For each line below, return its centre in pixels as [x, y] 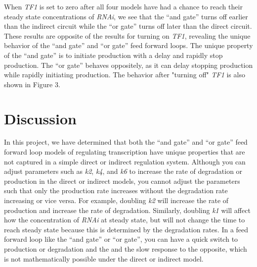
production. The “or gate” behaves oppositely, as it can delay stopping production [128, 65]
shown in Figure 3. [32, 84]
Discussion [40, 118]
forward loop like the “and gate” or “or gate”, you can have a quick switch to [121, 239]
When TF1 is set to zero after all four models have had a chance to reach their [123, 6]
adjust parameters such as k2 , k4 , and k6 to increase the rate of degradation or [123, 171]
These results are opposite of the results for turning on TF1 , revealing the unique [127, 35]
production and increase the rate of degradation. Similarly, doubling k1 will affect [127, 210]
